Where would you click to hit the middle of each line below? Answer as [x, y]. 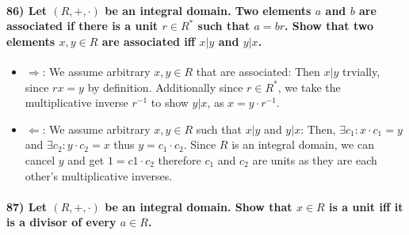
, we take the [309, 87]
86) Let [27, 10]
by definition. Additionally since [165, 87]
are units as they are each [315, 159]
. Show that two [329, 26]
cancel [40, 159]
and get [86, 159]
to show [170, 102]
